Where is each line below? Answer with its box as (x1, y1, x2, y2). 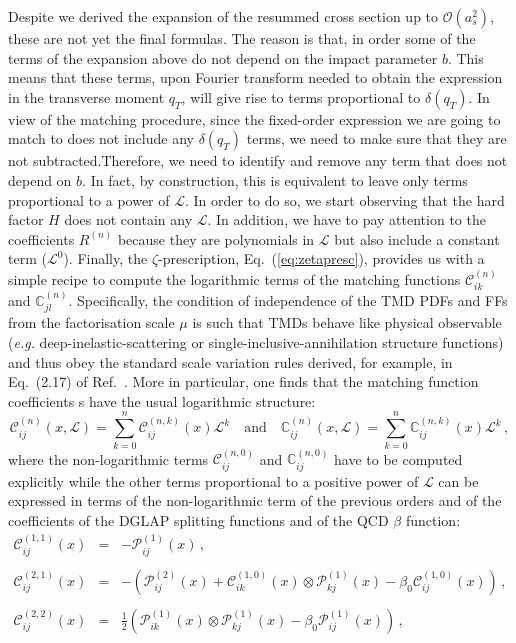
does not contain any (64, 209, 193, 230)
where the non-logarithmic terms (8, 448, 209, 469)
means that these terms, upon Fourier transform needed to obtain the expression (8, 67, 503, 88)
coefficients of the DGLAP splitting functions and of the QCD (8, 509, 389, 530)
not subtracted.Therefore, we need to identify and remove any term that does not (8, 150, 508, 171)
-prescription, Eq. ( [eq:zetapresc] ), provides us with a (158, 248, 485, 269)
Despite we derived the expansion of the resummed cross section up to (8, 6, 439, 26)
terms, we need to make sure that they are (246, 128, 507, 149)
